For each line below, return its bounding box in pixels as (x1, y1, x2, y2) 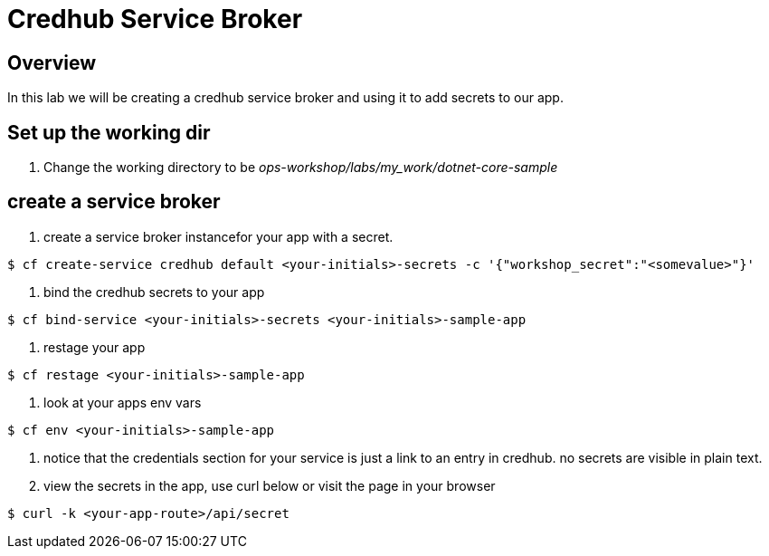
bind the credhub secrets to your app (43, 283, 265, 300)
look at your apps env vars (43, 394, 202, 410)
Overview (7, 51, 97, 74)
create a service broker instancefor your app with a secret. (43, 228, 394, 244)
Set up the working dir (7, 120, 211, 144)
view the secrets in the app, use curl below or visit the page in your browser (43, 477, 496, 494)
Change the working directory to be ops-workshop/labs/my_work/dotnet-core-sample (43, 159, 558, 176)
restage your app (43, 339, 146, 355)
